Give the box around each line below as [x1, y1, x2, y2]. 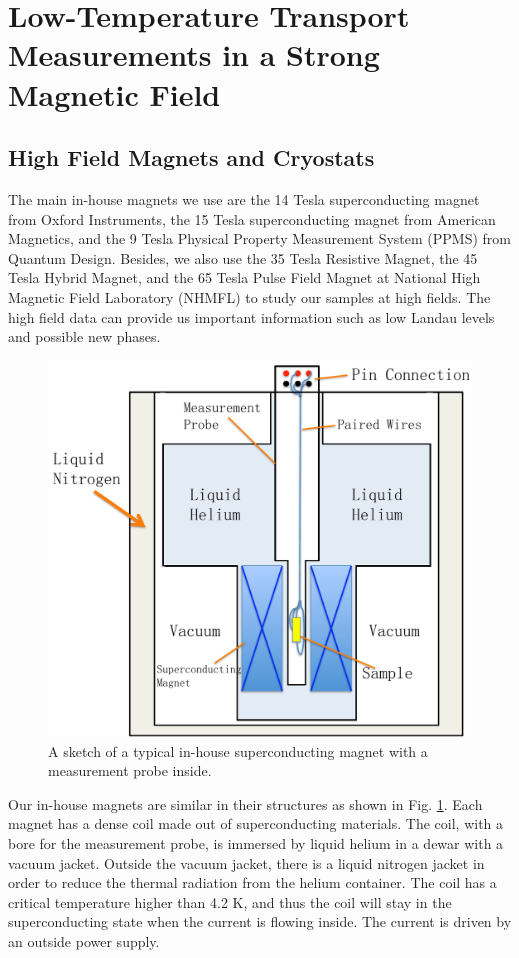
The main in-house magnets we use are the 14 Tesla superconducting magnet [8, 188, 480, 209]
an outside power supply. [8, 931, 160, 952]
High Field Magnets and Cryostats [8, 142, 375, 173]
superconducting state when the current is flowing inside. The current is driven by [8, 911, 512, 932]
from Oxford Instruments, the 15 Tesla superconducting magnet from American [8, 208, 496, 229]
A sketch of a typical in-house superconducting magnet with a [48, 740, 428, 761]
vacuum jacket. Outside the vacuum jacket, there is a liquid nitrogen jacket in [8, 852, 485, 873]
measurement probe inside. [48, 760, 212, 781]
